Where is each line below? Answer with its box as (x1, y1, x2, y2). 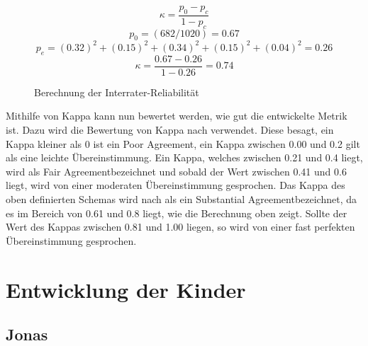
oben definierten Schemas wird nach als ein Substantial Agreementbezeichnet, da (6, 191, 357, 206)
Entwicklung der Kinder (6, 275, 246, 304)
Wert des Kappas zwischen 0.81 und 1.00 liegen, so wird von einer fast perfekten (6, 219, 355, 234)
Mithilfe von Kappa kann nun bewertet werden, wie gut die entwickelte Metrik (6, 108, 347, 123)
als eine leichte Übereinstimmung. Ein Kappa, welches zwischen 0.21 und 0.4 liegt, (6, 150, 363, 165)
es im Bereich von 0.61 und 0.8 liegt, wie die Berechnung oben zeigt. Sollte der (6, 205, 347, 220)
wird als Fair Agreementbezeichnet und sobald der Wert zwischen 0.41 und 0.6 (6, 163, 347, 178)
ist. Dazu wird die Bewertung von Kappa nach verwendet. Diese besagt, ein (6, 122, 334, 137)
